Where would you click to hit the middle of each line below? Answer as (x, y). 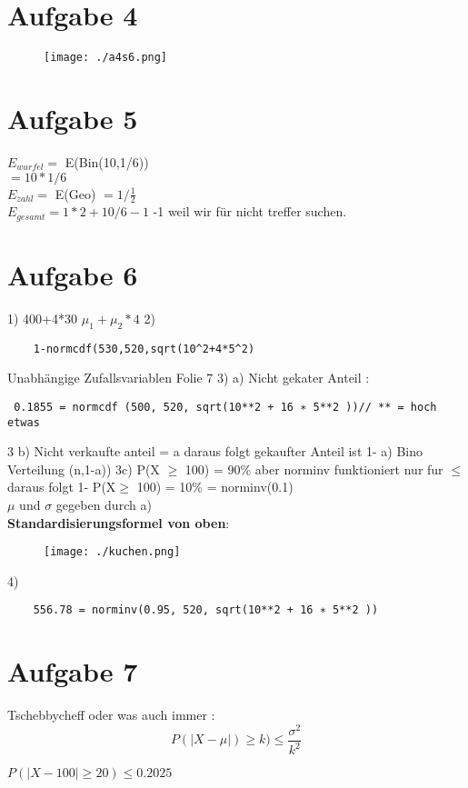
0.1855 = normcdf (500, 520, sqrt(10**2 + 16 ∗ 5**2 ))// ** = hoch (225, 407)
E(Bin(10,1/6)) (107, 161)
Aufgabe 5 (73, 118)
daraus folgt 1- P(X (62, 487)
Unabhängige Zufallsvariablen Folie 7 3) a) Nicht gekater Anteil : (189, 378)
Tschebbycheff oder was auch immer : (111, 715)
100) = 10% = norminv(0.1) (215, 487)
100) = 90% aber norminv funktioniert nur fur (314, 469)
